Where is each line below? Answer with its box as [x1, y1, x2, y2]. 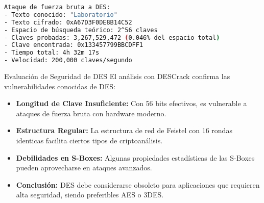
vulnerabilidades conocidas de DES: [4, 81, 116, 91]
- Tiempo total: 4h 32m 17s [4, 49, 100, 57]
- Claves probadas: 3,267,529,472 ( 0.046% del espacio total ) [4, 34, 220, 41]
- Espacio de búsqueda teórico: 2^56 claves [4, 26, 158, 34]
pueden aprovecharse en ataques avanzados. [16, 162, 152, 173]
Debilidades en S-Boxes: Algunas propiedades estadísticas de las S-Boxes [16, 152, 255, 163]
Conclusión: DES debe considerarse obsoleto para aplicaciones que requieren [16, 179, 260, 190]
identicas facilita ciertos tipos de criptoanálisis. [16, 135, 163, 145]
